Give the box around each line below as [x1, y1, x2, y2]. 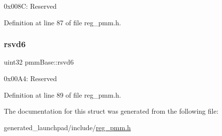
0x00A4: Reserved [4, 73, 57, 83]
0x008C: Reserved [4, 1, 57, 11]
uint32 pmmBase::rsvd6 [4, 57, 74, 67]
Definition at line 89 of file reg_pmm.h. [4, 89, 121, 100]
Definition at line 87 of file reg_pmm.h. [4, 17, 121, 27]
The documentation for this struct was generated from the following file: [4, 106, 219, 116]
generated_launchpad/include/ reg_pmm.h [4, 122, 131, 132]
